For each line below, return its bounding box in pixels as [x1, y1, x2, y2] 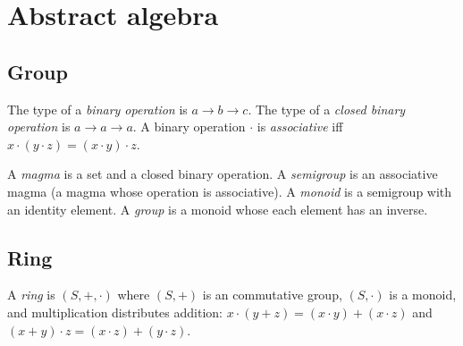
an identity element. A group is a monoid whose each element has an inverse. [7, 199, 428, 218]
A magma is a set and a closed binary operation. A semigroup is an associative [7, 165, 438, 183]
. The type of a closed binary [248, 99, 406, 118]
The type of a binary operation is [7, 99, 188, 118]
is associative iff [257, 117, 343, 136]
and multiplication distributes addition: [7, 302, 223, 321]
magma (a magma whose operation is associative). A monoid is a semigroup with [7, 181, 452, 200]
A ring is [7, 285, 55, 304]
